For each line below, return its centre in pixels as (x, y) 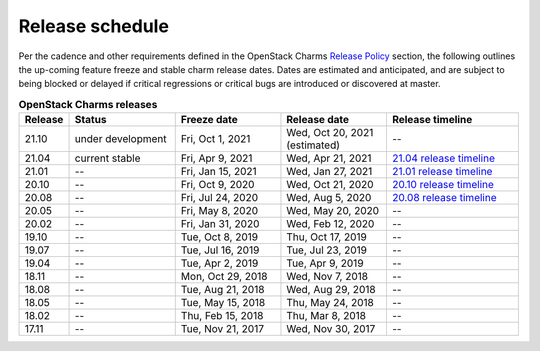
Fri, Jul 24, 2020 (219, 198)
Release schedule (94, 26)
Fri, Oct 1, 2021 (215, 139)
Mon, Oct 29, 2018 (224, 277)
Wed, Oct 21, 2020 (330, 185)
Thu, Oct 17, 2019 (326, 237)
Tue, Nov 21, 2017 (222, 329)
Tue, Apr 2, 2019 (219, 263)
